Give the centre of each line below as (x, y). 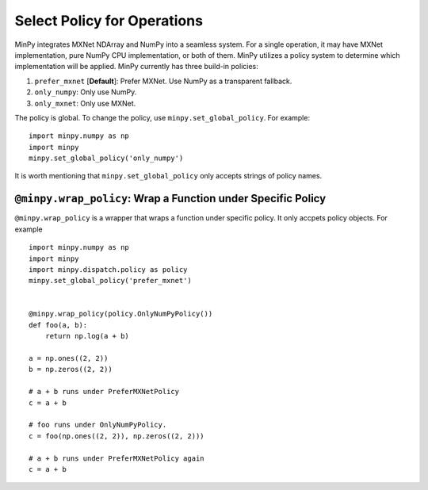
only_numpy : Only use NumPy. (86, 92)
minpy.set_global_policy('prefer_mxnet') (110, 281)
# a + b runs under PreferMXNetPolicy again (117, 458)
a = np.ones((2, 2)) (69, 358)
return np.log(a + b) (87, 336)
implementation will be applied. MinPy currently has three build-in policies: (137, 67)
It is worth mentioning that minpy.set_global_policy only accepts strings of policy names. (168, 176)
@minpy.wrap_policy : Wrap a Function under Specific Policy (170, 199)
